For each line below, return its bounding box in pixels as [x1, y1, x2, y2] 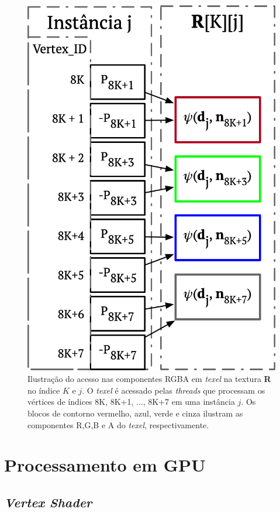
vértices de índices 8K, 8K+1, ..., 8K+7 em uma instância [27, 395, 235, 408]
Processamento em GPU [4, 453, 206, 477]
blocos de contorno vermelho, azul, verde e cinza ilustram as [27, 407, 243, 419]
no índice [27, 384, 60, 396]
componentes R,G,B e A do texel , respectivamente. [27, 418, 209, 431]
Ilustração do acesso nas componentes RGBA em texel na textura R [27, 373, 271, 385]
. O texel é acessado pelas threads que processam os [82, 384, 265, 396]
